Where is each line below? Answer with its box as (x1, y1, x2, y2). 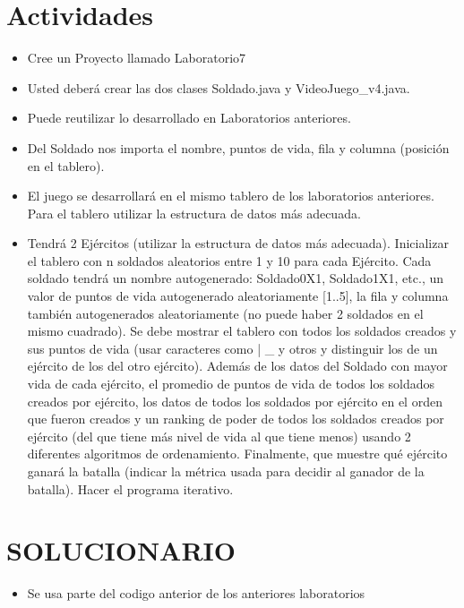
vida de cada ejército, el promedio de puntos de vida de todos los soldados (27, 374, 435, 393)
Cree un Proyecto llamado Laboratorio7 (27, 48, 246, 67)
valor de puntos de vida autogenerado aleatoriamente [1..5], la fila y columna (27, 287, 449, 305)
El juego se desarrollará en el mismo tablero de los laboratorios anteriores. (27, 186, 434, 205)
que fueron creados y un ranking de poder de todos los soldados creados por (27, 409, 444, 428)
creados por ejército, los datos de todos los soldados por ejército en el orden (27, 391, 443, 410)
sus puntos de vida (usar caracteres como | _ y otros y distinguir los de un (27, 338, 438, 357)
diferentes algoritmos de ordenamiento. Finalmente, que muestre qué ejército (27, 444, 448, 463)
